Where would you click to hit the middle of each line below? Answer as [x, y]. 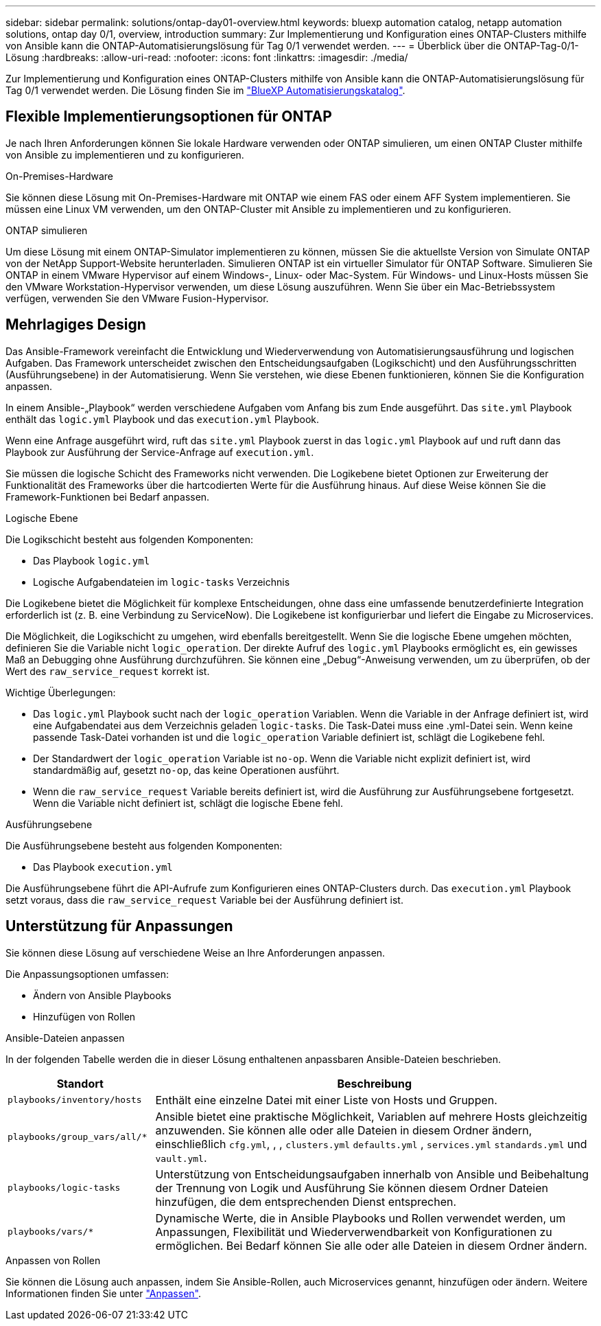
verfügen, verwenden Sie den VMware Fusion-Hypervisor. [137, 298]
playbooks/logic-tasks [64, 1188]
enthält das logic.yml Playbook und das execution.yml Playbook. [163, 419]
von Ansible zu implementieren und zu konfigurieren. [125, 155]
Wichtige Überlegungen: [61, 692]
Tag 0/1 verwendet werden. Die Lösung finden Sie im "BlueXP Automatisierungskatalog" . [205, 90]
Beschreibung [375, 1083]
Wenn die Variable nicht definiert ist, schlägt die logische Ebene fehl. [188, 803]
